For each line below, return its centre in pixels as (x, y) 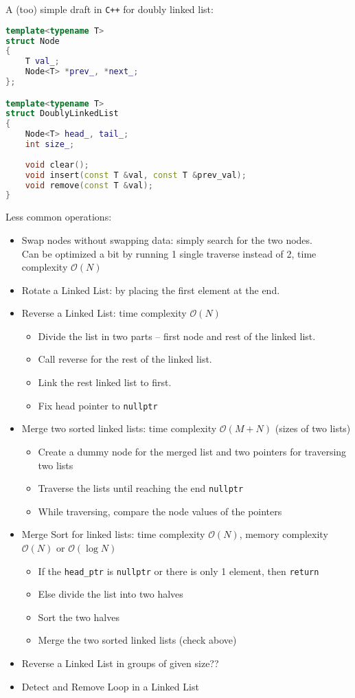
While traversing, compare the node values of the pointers (160, 511)
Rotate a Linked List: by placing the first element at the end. (151, 290)
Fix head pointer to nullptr (98, 405)
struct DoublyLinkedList (62, 114)
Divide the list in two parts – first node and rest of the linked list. (177, 336)
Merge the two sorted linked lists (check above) (137, 640)
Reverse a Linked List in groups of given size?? (120, 663)
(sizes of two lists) (313, 428)
